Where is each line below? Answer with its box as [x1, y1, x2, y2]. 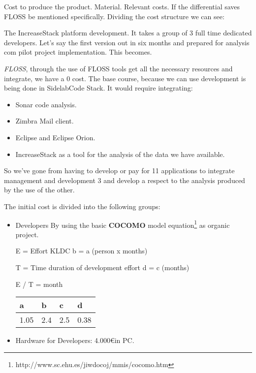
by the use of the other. [4, 185, 75, 195]
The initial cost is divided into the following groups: [4, 201, 160, 211]
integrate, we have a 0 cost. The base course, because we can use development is [4, 73, 246, 83]
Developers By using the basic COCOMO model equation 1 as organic [15, 218, 230, 230]
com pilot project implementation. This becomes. [4, 47, 152, 57]
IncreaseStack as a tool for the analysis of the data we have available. [15, 149, 225, 159]
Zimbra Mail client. [15, 116, 74, 126]
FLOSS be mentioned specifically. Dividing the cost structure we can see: [4, 11, 224, 21]
